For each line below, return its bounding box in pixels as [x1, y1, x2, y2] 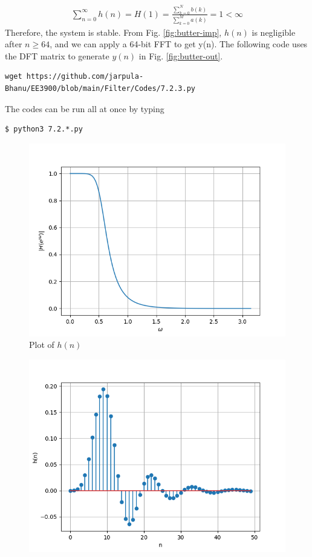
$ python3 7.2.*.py [5, 125, 83, 134]
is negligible [252, 25, 296, 38]
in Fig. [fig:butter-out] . [138, 49, 223, 62]
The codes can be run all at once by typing [5, 102, 164, 115]
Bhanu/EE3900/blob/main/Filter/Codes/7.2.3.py [5, 84, 195, 93]
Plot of [29, 338, 54, 351]
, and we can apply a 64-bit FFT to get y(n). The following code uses [50, 38, 308, 50]
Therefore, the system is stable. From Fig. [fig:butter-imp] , [5, 25, 222, 38]
